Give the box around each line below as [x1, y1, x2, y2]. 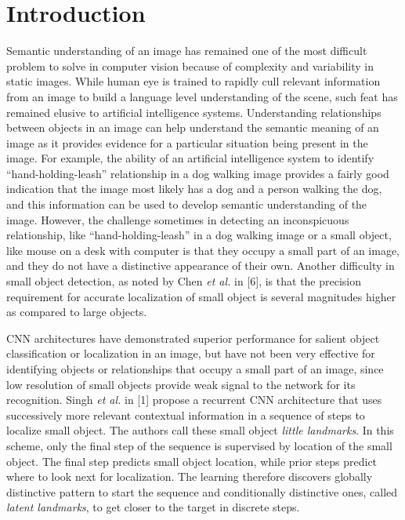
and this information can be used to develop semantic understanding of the [6, 196, 367, 213]
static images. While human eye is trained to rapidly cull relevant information [6, 73, 381, 89]
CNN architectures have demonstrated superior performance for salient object [6, 329, 380, 346]
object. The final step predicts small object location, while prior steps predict [6, 453, 378, 469]
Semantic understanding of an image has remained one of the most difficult [6, 42, 367, 59]
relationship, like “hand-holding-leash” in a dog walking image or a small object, [6, 227, 392, 243]
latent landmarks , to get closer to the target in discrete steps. [6, 499, 300, 515]
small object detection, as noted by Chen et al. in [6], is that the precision [6, 273, 362, 289]
